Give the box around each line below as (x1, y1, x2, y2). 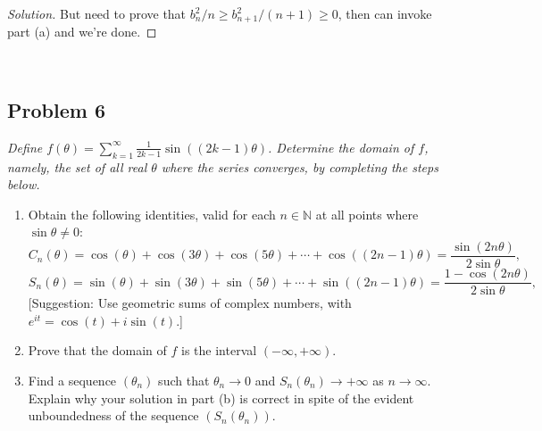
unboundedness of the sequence (28, 406, 199, 425)
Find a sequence (28, 370, 117, 389)
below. (7, 175, 40, 194)
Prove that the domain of (28, 341, 167, 360)
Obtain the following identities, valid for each (28, 204, 276, 223)
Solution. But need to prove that (7, 4, 187, 22)
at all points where (315, 204, 419, 223)
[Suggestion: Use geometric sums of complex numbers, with (28, 294, 352, 312)
